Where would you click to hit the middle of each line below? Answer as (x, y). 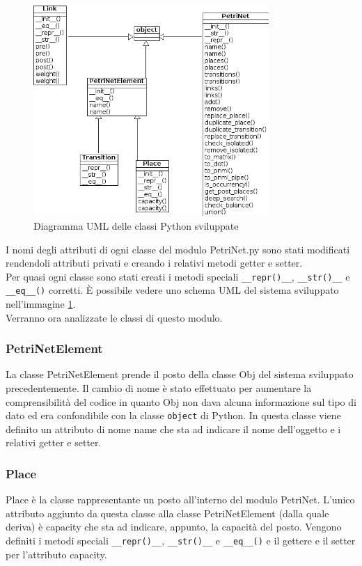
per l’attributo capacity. (56, 554)
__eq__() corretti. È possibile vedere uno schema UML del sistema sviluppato (172, 290)
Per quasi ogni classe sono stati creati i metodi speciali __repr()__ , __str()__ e (178, 276)
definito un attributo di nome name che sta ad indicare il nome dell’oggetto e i (173, 429)
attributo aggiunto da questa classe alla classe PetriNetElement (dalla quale (167, 513)
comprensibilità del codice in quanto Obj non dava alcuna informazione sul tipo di (181, 401)
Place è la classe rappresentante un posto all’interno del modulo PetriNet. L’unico (180, 500)
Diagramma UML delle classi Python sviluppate (136, 225)
